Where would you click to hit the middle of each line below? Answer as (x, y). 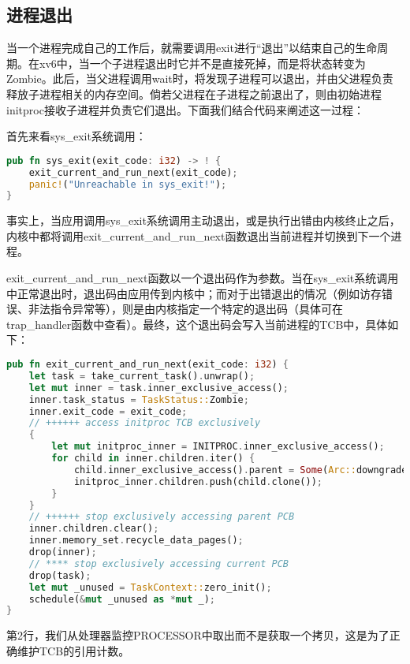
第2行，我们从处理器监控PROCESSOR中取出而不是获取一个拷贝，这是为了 (198, 635)
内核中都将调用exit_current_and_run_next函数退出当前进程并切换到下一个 (199, 235)
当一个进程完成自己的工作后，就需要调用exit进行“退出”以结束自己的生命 (192, 48)
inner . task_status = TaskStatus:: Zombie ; (139, 399)
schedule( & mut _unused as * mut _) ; (122, 599)
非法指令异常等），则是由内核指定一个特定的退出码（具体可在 (185, 309)
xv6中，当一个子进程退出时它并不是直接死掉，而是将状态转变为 (202, 63)
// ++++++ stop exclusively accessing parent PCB (162, 517)
